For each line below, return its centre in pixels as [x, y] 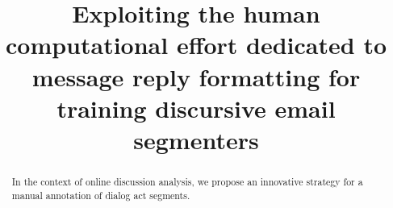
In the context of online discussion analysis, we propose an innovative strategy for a [187, 181]
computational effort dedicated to [196, 45]
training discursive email [196, 108]
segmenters [196, 139]
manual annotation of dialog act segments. [101, 195]
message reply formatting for [196, 76]
